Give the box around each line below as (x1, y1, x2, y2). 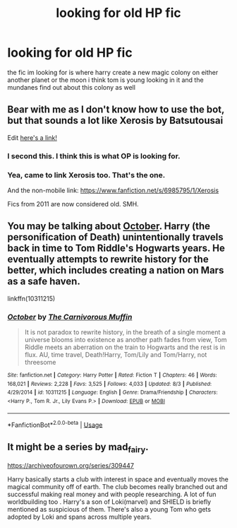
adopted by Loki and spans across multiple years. (7, 512, 152, 521)
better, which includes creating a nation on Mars (7, 264, 224, 276)
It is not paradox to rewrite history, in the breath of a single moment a (24, 328, 226, 336)
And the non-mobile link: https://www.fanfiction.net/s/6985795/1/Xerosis (7, 186, 219, 194)
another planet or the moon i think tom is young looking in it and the (7, 76, 204, 84)
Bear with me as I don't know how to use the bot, (7, 104, 224, 116)
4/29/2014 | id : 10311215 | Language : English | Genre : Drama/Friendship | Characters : (7, 389, 218, 397)
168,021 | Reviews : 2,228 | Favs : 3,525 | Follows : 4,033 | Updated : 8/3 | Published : (7, 380, 212, 387)
